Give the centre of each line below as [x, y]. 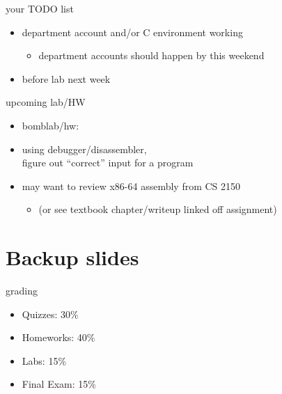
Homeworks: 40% [58, 337]
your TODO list [40, 8]
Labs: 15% [44, 360]
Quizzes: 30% [50, 314]
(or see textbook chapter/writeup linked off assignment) [158, 209]
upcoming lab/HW [46, 102]
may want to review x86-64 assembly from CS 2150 [131, 186]
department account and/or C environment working [132, 32]
